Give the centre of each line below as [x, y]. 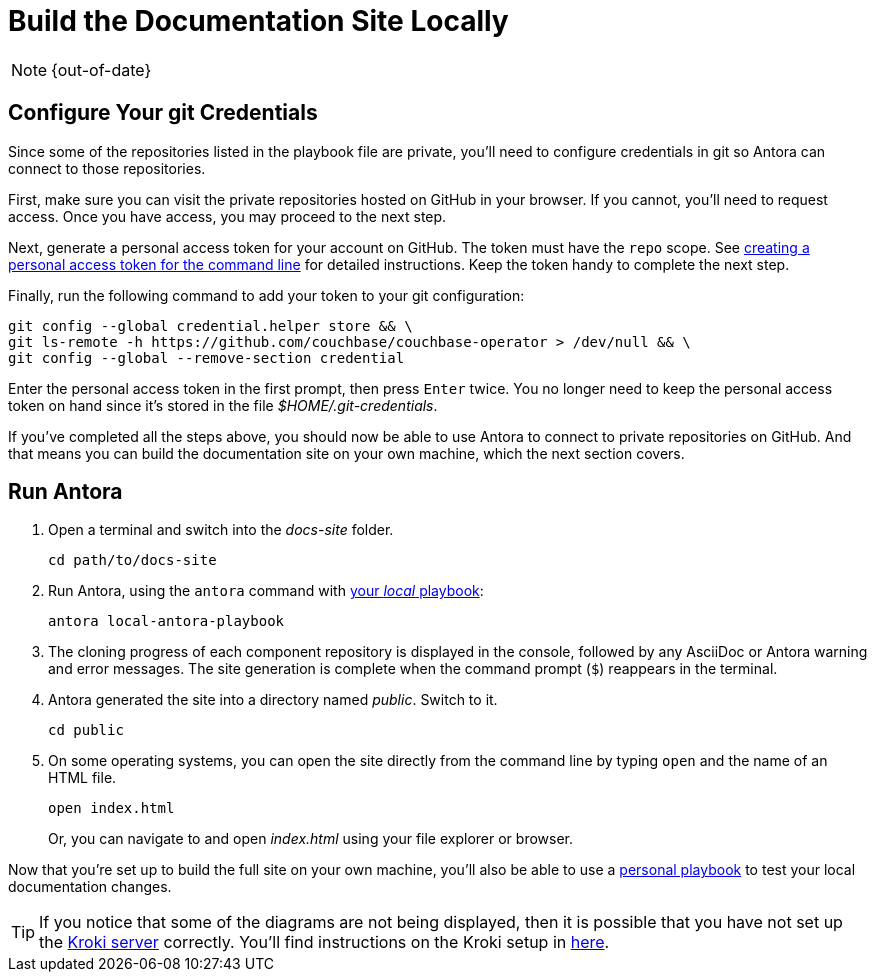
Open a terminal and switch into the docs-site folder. [221, 530]
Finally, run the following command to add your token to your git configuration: [266, 295]
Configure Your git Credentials [163, 113]
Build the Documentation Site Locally [258, 21]
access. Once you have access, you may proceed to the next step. [227, 216]
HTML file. [82, 778]
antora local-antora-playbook [166, 621]
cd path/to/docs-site [132, 560]
